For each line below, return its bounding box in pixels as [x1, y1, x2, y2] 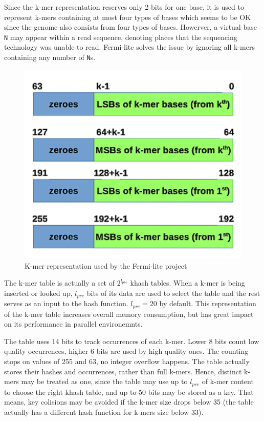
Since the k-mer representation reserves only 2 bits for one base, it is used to [4, 2, 244, 12]
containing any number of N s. [4, 52, 96, 63]
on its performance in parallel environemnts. [4, 318, 143, 329]
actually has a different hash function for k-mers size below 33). [4, 406, 204, 417]
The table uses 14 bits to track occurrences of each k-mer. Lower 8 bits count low [4, 335, 259, 346]
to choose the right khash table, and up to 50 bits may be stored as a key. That [4, 386, 254, 397]
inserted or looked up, [4, 287, 73, 298]
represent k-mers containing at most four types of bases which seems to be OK [4, 11, 251, 22]
